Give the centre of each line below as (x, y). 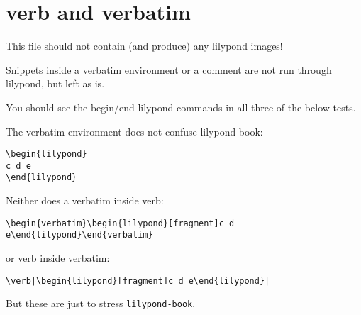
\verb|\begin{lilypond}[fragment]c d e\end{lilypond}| (138, 281)
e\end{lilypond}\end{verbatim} (79, 235)
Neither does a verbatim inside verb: (85, 200)
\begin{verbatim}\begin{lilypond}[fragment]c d (120, 223)
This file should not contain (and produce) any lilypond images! (144, 46)
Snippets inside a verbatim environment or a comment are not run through (169, 69)
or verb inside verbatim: (58, 257)
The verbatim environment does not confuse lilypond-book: (134, 131)
